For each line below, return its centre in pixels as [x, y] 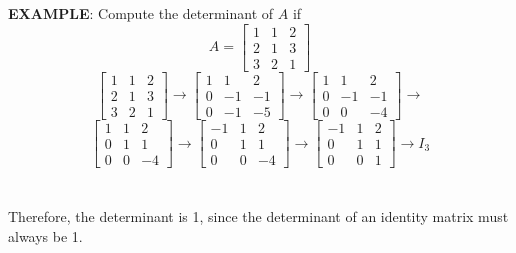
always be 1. [45, 235]
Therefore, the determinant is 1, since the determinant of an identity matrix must [258, 216]
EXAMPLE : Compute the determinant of [141, 13]
